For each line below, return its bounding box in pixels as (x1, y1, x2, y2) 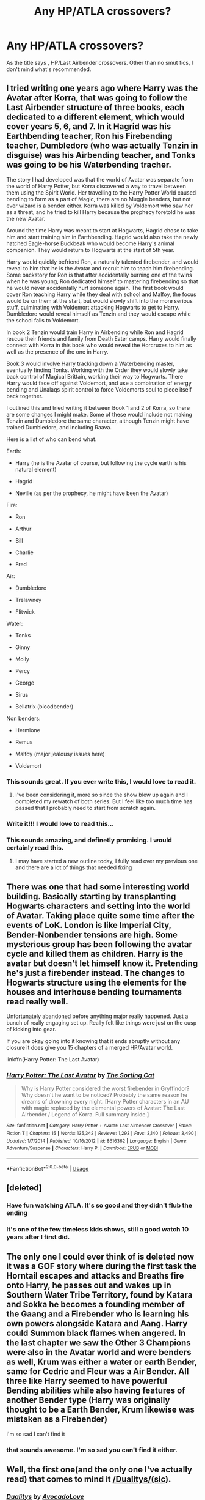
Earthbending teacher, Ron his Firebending (6, 131, 173, 141)
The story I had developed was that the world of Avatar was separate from (6, 176, 193, 183)
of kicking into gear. (6, 1026, 57, 1033)
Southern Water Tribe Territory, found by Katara (6, 1290, 193, 1301)
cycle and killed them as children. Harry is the (6, 948, 184, 959)
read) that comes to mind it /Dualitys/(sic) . (6, 1474, 171, 1485)
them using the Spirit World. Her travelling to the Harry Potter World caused (6, 188, 196, 196)
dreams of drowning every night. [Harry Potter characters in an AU (21, 1098, 189, 1105)
